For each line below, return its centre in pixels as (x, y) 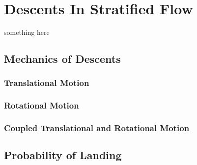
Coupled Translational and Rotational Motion (97, 128)
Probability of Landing (63, 155)
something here (27, 32)
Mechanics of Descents (62, 59)
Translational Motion (47, 83)
